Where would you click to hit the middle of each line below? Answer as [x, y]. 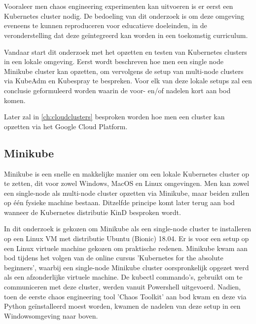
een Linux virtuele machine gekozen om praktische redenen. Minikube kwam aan [126, 248]
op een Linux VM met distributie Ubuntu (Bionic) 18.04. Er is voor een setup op [127, 238]
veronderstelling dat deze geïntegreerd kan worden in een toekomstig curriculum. [126, 35]
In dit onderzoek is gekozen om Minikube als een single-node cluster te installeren [128, 229]
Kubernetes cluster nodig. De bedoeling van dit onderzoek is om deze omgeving [124, 16]
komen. [15, 100]
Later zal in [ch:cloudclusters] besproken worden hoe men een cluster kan [114, 117]
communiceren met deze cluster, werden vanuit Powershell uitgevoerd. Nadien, [123, 287]
